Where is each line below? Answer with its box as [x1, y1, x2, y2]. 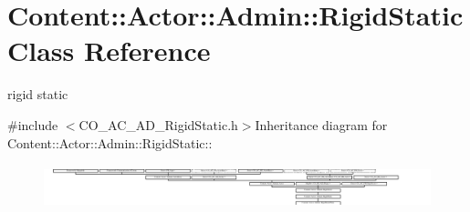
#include [7, 115, 58, 134]
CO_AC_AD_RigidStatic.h [78, 115, 238, 134]
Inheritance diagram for [255, 115, 388, 134]
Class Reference [7, 32, 211, 69]
